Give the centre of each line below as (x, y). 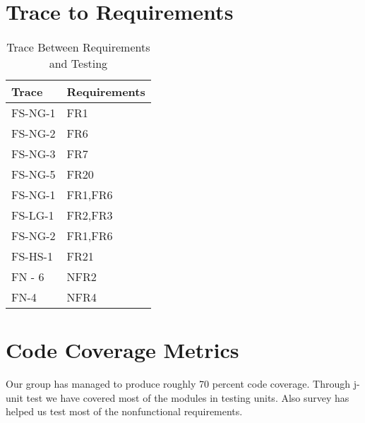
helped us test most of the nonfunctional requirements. (124, 411)
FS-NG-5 (34, 174)
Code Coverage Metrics (122, 350)
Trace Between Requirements (78, 47)
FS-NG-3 (34, 154)
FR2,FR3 (90, 215)
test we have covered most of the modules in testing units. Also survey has (188, 397)
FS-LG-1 (33, 215)
